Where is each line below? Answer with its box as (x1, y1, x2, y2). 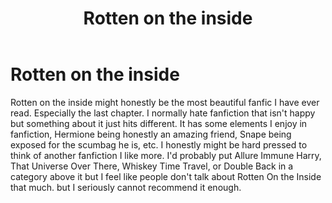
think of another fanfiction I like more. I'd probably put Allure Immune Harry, (10, 149, 322, 161)
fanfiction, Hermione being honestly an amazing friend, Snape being (10, 128, 292, 140)
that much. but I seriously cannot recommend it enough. (10, 181, 242, 193)
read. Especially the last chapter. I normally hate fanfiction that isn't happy (10, 107, 316, 119)
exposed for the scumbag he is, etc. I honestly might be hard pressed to (10, 138, 308, 151)
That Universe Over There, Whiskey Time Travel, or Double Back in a (10, 160, 294, 172)
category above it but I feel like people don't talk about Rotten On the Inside (10, 170, 322, 182)
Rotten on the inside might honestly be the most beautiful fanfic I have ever (10, 96, 320, 108)
